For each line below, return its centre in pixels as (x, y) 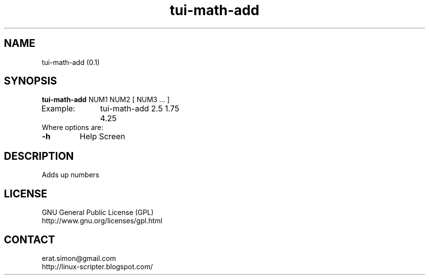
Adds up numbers (71, 175)
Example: (58, 109)
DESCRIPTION (39, 156)
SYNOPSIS (31, 81)
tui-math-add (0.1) (71, 62)
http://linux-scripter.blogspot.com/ (97, 266)
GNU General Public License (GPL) (98, 213)
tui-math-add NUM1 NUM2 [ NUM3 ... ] (106, 100)
